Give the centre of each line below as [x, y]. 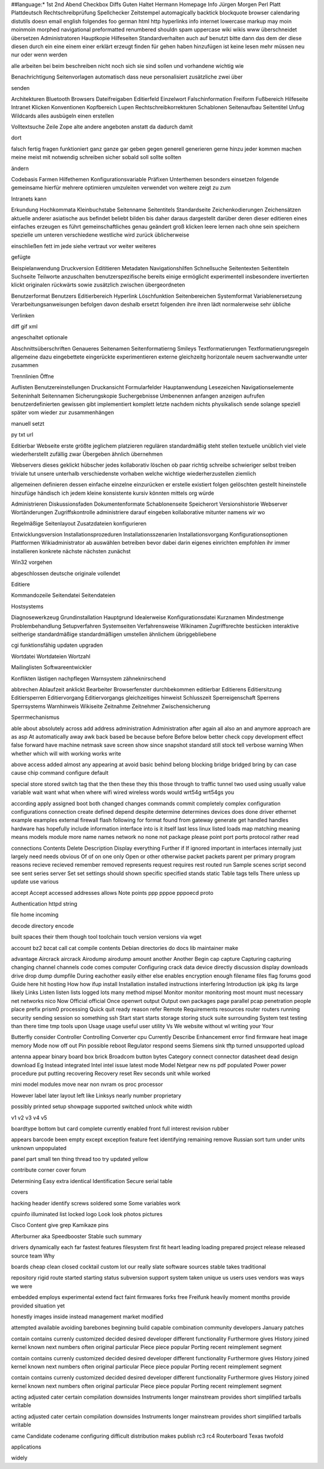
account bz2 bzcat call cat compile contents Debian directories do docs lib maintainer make [125, 948]
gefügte [21, 257]
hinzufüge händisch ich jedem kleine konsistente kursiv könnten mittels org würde [112, 493]
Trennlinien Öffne [32, 376]
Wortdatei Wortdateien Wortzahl [51, 656]
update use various [35, 882]
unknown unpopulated [39, 1148]
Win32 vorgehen [32, 562]
